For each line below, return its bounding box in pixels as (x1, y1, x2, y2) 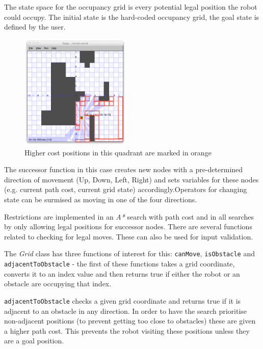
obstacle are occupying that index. (4, 278, 112, 289)
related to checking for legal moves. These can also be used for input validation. (4, 231, 253, 241)
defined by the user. (4, 21, 66, 32)
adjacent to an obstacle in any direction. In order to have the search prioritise (4, 305, 247, 316)
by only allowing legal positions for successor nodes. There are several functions (4, 221, 252, 232)
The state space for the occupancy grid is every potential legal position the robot (4, 2, 257, 12)
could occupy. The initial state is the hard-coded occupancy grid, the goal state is (4, 11, 259, 22)
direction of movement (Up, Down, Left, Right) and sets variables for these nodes (4, 174, 259, 184)
